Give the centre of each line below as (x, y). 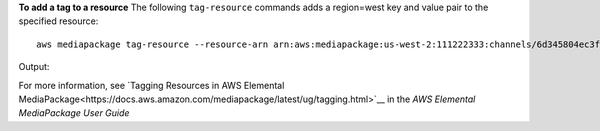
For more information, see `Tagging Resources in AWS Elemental (151, 85)
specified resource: (58, 21)
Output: (34, 67)
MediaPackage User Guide (74, 113)
